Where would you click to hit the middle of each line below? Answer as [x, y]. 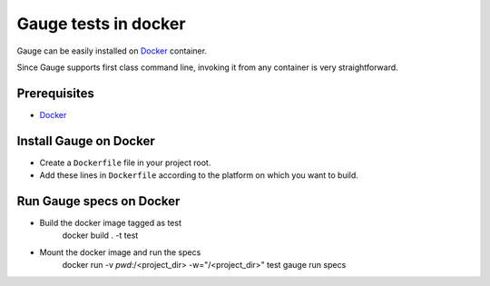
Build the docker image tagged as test [110, 223]
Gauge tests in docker [101, 24]
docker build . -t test [100, 235]
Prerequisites [55, 93]
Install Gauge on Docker [86, 141]
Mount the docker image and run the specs [120, 252]
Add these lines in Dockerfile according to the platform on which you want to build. [199, 175]
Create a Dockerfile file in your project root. [125, 163]
